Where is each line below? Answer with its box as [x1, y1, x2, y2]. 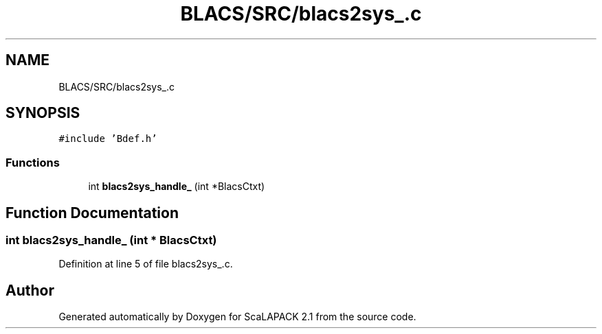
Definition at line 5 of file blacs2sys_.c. [58, 258, 233, 270]
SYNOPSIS [5, 104, 80, 122]
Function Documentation [5, 204, 179, 222]
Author [5, 281, 54, 299]
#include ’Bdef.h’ [58, 133, 157, 145]
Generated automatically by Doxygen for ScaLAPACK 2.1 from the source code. [58, 311, 416, 323]
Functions [5, 155, 60, 169]
